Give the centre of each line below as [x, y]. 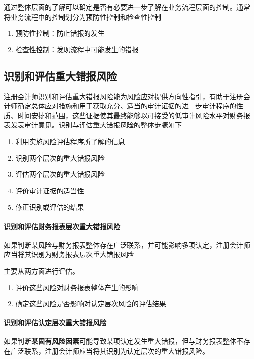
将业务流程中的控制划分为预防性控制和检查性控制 [83, 16]
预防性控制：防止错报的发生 [60, 33]
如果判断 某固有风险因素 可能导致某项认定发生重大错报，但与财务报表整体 [120, 341]
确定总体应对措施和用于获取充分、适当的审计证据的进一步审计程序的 [127, 106]
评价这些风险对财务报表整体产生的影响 [77, 287]
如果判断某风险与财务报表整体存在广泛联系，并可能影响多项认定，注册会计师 [127, 244]
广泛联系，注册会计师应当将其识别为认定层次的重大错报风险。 [110, 351]
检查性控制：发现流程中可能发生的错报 [77, 49]
